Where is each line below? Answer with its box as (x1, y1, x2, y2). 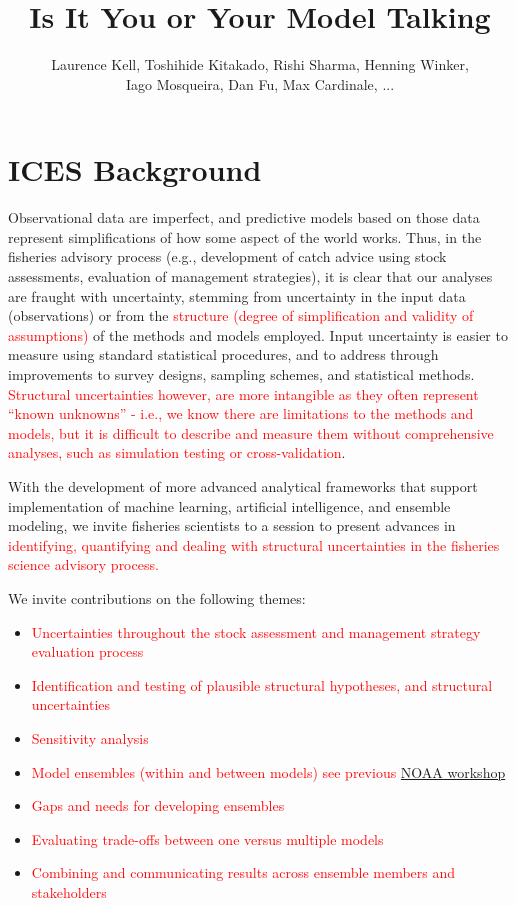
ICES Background (8, 149, 262, 190)
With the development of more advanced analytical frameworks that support (8, 475, 478, 496)
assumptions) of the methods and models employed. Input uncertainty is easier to (8, 324, 508, 345)
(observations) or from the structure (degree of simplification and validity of (8, 305, 474, 326)
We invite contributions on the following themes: (8, 587, 306, 608)
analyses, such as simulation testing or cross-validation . (8, 442, 346, 463)
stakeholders (31, 881, 107, 902)
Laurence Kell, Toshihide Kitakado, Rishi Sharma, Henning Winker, (51, 54, 469, 75)
